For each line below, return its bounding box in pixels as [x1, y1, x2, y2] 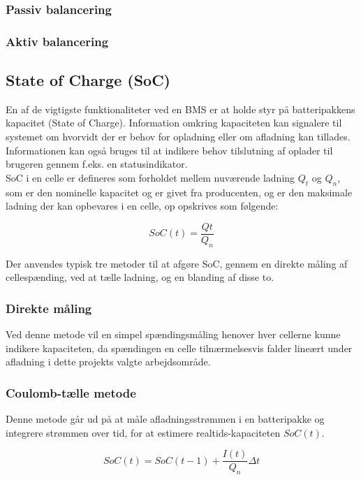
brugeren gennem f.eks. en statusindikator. [6, 157, 188, 171]
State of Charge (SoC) [6, 69, 170, 91]
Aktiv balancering [6, 32, 109, 50]
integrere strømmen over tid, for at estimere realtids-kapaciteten [6, 425, 281, 439]
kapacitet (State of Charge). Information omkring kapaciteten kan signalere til [6, 115, 342, 130]
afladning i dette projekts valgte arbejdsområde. [6, 354, 211, 369]
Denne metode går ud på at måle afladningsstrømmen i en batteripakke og [6, 412, 325, 426]
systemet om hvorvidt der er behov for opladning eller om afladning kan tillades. [6, 129, 351, 144]
